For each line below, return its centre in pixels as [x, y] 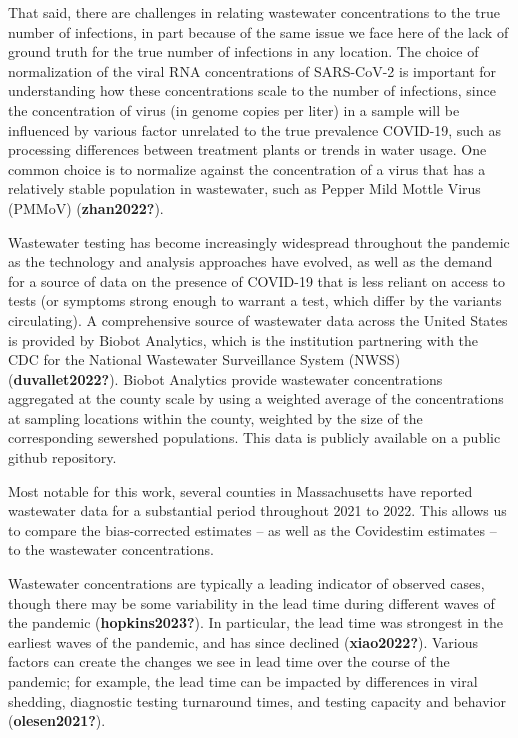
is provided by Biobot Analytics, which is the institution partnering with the [243, 339]
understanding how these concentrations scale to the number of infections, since [252, 90]
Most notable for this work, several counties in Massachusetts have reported [240, 490]
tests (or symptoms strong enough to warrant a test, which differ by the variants [255, 300]
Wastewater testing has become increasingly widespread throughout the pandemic [259, 241]
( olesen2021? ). [57, 720]
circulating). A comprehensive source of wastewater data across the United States [258, 319]
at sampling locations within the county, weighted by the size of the [215, 417]
